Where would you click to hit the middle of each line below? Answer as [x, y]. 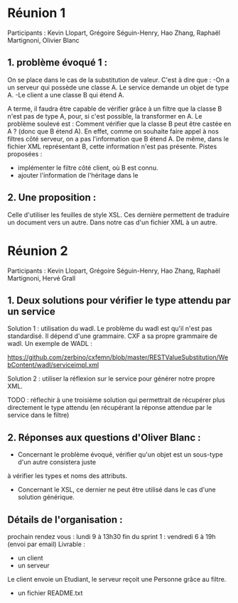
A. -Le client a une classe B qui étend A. [66, 94]
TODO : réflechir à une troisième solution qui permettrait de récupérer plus [116, 400]
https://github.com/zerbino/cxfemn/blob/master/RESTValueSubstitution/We [118, 357]
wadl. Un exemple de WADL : [50, 344]
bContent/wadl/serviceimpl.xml [53, 365]
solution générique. [46, 497]
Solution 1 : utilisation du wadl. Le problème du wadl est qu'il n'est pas [110, 329]
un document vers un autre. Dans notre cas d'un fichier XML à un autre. [113, 222]
